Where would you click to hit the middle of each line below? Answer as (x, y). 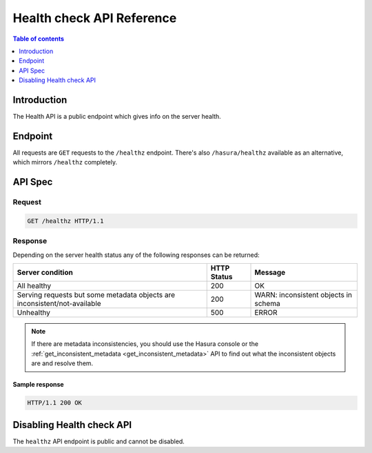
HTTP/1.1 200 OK (55, 403)
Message (270, 272)
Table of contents (39, 39)
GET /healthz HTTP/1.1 (65, 221)
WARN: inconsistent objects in (303, 295)
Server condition (45, 272)
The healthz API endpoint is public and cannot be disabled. (99, 441)
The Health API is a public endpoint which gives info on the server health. (117, 117)
